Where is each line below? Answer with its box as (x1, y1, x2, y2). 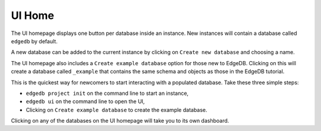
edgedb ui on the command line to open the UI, (26, 98, 145, 105)
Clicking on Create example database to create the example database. (26, 106, 207, 113)
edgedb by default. (11, 37, 58, 44)
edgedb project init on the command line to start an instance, (26, 90, 189, 97)
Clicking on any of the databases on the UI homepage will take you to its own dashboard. (11, 117, 229, 124)
